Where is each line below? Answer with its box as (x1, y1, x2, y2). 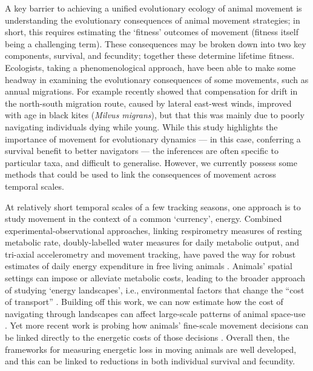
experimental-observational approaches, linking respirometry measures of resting (5, 224, 302, 236)
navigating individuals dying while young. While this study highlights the (5, 120, 278, 133)
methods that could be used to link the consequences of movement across (5, 168, 277, 181)
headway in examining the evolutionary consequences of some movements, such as (5, 73, 309, 85)
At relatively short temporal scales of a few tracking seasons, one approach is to (5, 200, 301, 213)
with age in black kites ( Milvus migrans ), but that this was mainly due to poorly (5, 109, 305, 121)
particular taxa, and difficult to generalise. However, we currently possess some (5, 156, 297, 169)
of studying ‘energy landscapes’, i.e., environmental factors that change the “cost (5, 283, 305, 296)
